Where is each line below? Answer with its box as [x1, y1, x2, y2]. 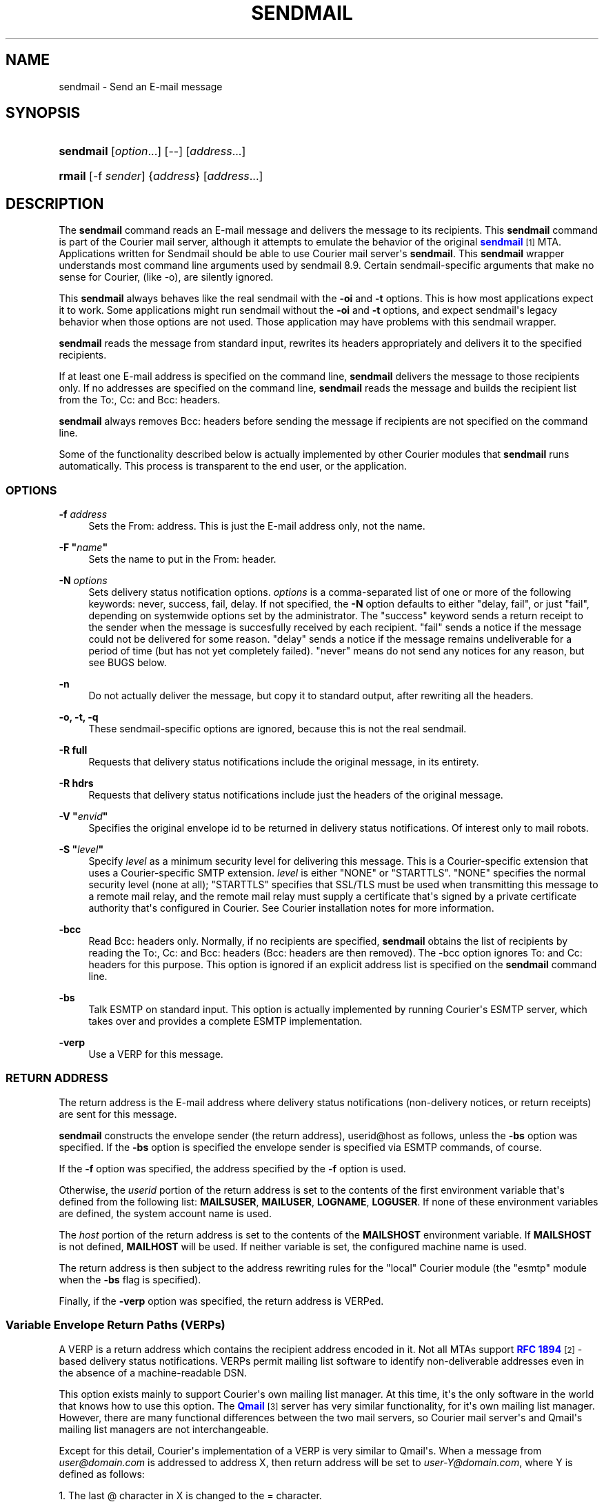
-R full [59, 744, 88, 757]
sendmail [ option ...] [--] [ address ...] [59, 144, 246, 159]
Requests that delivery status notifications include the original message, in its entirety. [88, 756, 479, 768]
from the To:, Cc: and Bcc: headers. [59, 394, 221, 406]
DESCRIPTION [6, 194, 104, 212]
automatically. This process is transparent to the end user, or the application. [59, 460, 407, 472]
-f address [59, 508, 108, 521]
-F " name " [59, 541, 108, 554]
